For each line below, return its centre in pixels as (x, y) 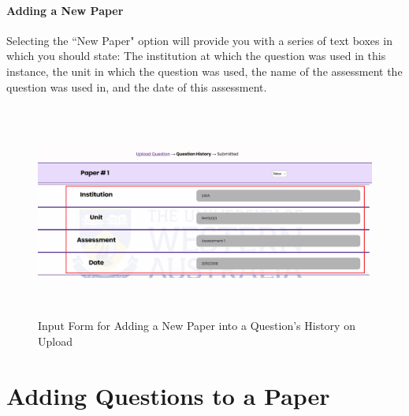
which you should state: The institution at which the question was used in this (196, 56)
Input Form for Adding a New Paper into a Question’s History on (197, 326)
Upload (55, 341)
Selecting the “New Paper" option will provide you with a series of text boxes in (199, 40)
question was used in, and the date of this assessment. (137, 86)
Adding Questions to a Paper (168, 395)
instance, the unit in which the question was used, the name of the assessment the (204, 71)
